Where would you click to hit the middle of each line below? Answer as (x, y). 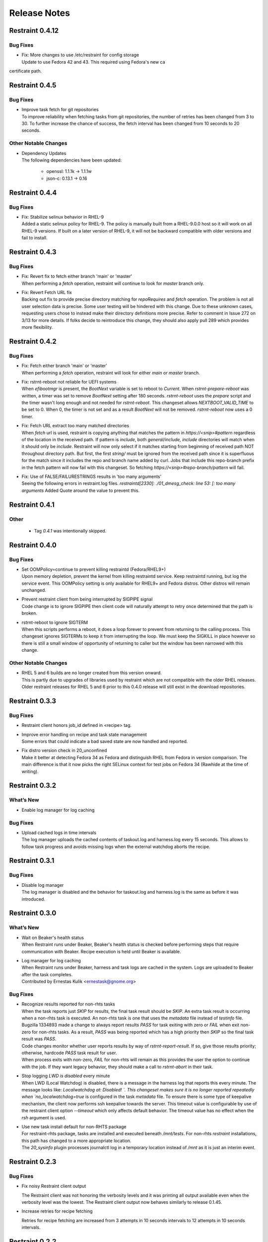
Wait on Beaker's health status (53, 937)
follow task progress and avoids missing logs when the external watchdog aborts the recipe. (116, 847)
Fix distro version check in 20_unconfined (64, 751)
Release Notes (40, 13)
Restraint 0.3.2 (33, 786)
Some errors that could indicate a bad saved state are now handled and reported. (105, 741)
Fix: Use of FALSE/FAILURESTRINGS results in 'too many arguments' (92, 476)
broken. (29, 613)
